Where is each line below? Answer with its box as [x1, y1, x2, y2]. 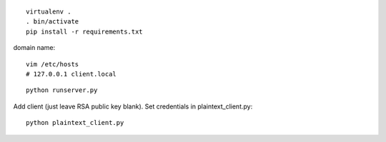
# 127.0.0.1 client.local [26, 70, 117, 78]
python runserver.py [26, 86, 98, 94]
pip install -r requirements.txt [26, 27, 143, 36]
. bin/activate [26, 18, 79, 26]
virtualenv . [26, 8, 71, 16]
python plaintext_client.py [26, 118, 124, 127]
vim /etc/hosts [26, 60, 79, 68]
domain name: [13, 44, 56, 52]
